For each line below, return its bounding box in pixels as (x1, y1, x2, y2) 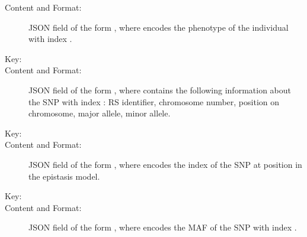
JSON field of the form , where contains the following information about (28, 83, 291, 96)
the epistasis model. (28, 170, 100, 182)
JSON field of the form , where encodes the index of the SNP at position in (28, 158, 302, 170)
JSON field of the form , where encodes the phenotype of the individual (28, 21, 289, 33)
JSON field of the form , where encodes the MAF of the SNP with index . (28, 221, 297, 233)
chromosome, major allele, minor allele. (28, 107, 171, 119)
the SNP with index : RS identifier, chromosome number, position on (28, 95, 280, 108)
